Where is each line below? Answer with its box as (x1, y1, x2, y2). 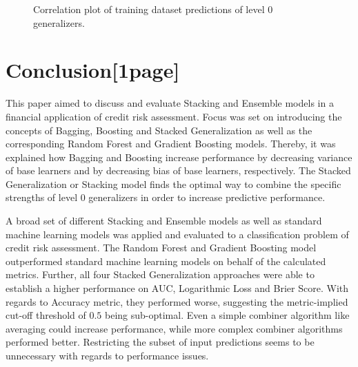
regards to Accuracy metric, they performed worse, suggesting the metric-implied (6, 294, 348, 308)
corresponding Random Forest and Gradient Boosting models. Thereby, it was (6, 136, 336, 151)
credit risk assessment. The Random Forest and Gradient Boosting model (6, 240, 317, 255)
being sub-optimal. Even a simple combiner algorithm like (105, 308, 350, 322)
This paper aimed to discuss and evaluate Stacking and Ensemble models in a (6, 96, 334, 110)
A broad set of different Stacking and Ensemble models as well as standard (6, 213, 322, 228)
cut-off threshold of (6, 308, 86, 322)
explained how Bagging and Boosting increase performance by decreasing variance (6, 149, 352, 164)
